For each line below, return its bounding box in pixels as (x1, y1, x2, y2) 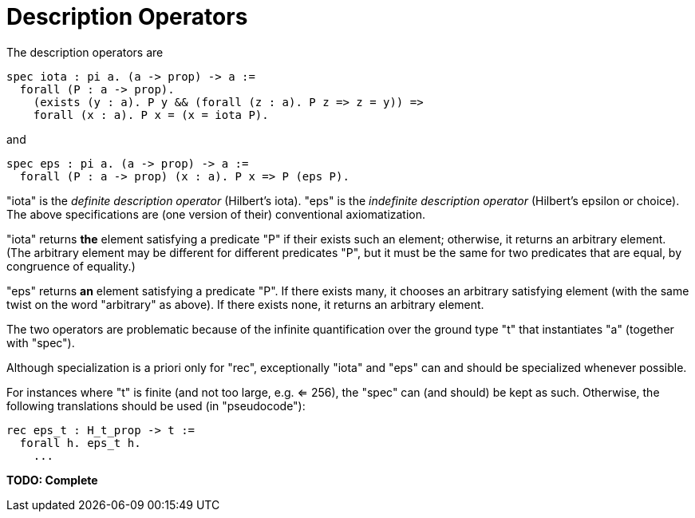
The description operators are (6, 45, 164, 59)
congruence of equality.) (6, 259, 136, 273)
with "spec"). (6, 335, 75, 350)
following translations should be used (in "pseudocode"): (6, 398, 306, 413)
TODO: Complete (6, 473, 98, 487)
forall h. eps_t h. (19, 436, 141, 449)
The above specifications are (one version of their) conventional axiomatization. (6, 207, 426, 221)
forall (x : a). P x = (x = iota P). (33, 108, 269, 121)
